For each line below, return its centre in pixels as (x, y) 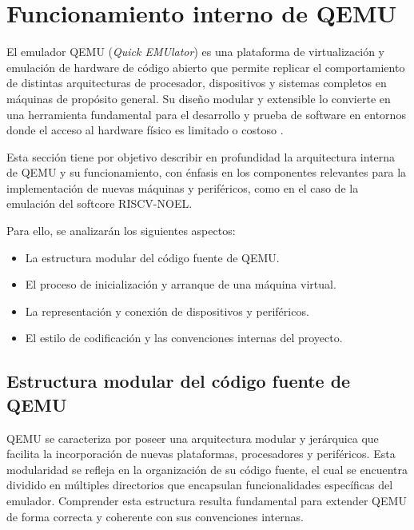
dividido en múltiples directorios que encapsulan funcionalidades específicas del (200, 485)
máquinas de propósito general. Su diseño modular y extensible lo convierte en (199, 98)
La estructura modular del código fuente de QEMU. (152, 257)
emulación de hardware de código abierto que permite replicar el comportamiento (206, 67)
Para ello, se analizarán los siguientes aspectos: (121, 231)
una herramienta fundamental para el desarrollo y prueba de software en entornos (206, 114)
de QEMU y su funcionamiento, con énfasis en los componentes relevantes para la (207, 172)
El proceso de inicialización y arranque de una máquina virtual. (181, 284)
